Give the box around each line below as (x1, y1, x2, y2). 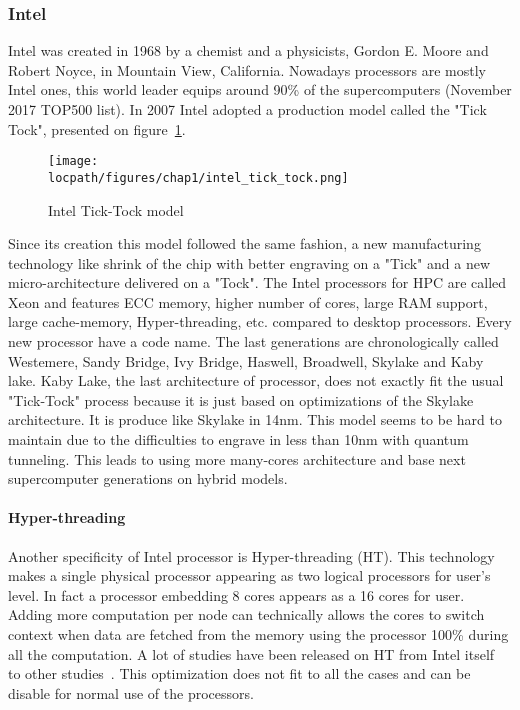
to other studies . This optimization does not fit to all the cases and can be (8, 663, 471, 684)
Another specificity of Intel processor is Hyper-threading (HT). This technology (8, 545, 495, 566)
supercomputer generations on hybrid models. (8, 468, 288, 489)
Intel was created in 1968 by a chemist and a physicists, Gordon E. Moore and (8, 40, 489, 61)
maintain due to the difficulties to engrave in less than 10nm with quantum (8, 429, 469, 450)
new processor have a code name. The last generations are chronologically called (8, 331, 499, 352)
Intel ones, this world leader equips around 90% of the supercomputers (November (8, 79, 512, 100)
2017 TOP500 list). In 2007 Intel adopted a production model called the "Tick (8, 99, 487, 119)
